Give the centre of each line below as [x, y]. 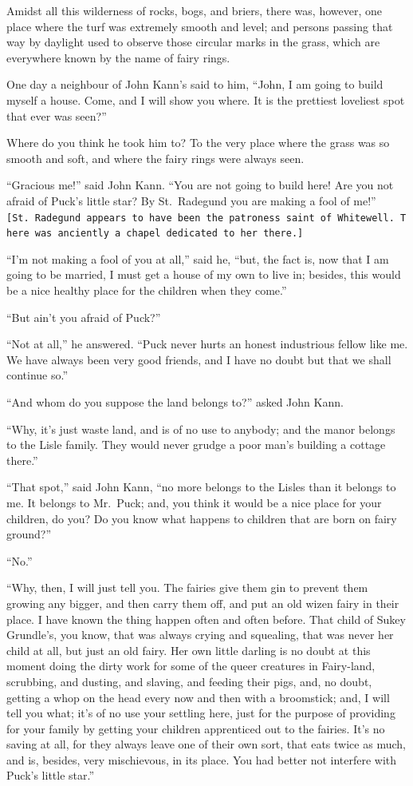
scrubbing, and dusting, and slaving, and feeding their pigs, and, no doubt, [189, 681]
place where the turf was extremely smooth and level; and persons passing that [200, 26]
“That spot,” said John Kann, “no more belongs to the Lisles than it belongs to [201, 487]
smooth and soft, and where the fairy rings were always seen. [155, 158]
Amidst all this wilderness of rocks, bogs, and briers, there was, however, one [194, 10]
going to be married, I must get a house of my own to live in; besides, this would [204, 274]
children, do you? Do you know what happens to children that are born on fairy [202, 518]
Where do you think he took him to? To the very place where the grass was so [198, 143]
